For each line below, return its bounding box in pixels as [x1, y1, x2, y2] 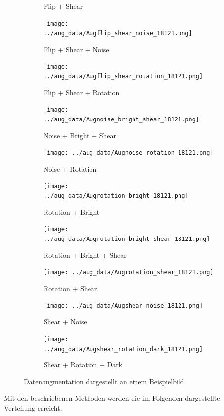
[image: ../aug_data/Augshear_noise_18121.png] [44, 302, 203, 309]
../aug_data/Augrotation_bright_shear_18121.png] [44, 236, 210, 243]
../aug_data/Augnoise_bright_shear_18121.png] [44, 116, 199, 123]
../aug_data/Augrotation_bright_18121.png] [44, 192, 189, 200]
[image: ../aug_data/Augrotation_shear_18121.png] [44, 269, 214, 276]
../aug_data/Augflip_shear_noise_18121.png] [44, 30, 192, 37]
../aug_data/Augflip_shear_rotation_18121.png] [44, 73, 203, 80]
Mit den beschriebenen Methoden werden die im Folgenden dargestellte [4, 393, 220, 403]
